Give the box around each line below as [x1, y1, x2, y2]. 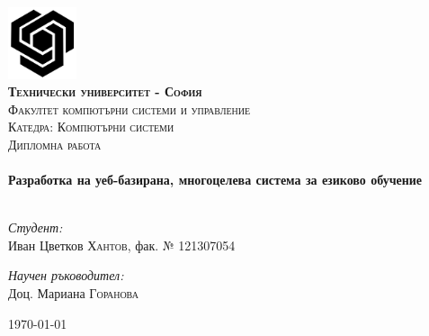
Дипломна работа [8, 134, 102, 153]
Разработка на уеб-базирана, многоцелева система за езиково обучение [8, 170, 423, 189]
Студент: [8, 218, 63, 237]
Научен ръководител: [8, 266, 124, 285]
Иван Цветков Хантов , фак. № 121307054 [8, 235, 236, 254]
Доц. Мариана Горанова [8, 284, 139, 303]
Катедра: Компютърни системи [8, 117, 174, 136]
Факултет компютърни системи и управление [8, 99, 251, 118]
